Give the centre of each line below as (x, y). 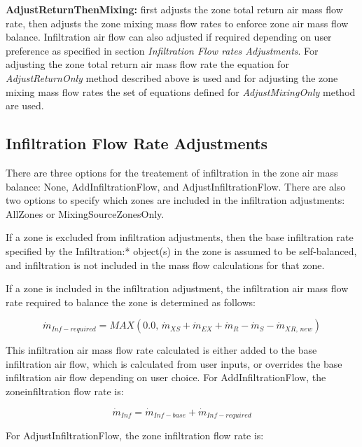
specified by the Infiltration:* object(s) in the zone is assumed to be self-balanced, (181, 250)
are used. (25, 105)
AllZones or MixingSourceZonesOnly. (85, 213)
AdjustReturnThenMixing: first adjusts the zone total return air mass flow (174, 9)
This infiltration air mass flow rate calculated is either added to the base (161, 350)
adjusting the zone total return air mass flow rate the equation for (147, 64)
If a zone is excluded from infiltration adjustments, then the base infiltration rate (180, 237)
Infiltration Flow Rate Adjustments (137, 143)
